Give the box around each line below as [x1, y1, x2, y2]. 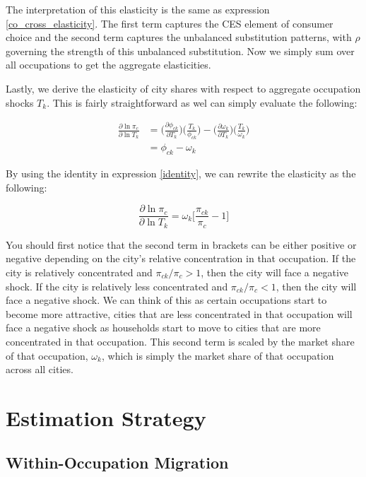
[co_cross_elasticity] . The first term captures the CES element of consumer [6, 16, 333, 30]
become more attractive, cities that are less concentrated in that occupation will [6, 306, 353, 321]
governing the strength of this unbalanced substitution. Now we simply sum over [6, 43, 355, 58]
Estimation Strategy [6, 403, 206, 432]
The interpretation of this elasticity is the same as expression [6, 2, 270, 16]
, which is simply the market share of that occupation [101, 348, 334, 363]
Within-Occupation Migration [6, 452, 229, 473]
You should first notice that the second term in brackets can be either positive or [6, 237, 357, 252]
